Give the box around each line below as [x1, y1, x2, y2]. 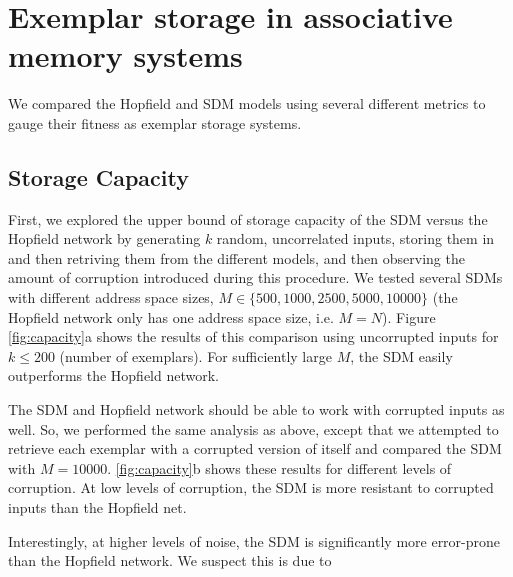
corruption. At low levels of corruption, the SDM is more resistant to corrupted [8, 477, 494, 498]
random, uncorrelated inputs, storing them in [216, 228, 495, 249]
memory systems [8, 35, 243, 76]
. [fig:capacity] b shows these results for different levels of [107, 457, 452, 478]
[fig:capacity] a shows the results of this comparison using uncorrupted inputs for [8, 326, 499, 347]
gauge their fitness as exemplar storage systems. [8, 112, 302, 133]
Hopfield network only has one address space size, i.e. [8, 306, 334, 327]
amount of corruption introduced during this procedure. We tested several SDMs [8, 267, 503, 288]
